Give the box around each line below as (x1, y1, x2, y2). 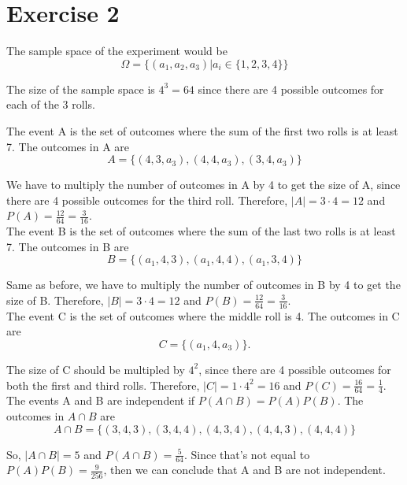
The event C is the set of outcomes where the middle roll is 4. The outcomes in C (6, 307, 400, 324)
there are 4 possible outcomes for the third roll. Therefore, (6, 191, 288, 208)
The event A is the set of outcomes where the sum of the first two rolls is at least (6, 122, 398, 139)
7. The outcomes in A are (6, 138, 130, 154)
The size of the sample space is (6, 80, 155, 97)
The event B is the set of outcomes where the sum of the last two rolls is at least (6, 223, 396, 239)
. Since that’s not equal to (184, 446, 310, 462)
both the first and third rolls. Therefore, (6, 376, 200, 393)
